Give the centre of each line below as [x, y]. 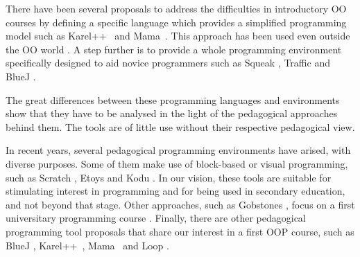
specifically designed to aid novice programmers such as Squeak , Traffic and [168, 63]
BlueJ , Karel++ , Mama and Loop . [87, 245]
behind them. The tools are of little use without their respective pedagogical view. [180, 126]
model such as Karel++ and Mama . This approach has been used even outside [178, 36]
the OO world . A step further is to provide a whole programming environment [174, 49]
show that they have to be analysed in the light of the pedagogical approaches [172, 113]
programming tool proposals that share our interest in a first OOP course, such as [180, 231]
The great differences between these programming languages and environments [173, 99]
